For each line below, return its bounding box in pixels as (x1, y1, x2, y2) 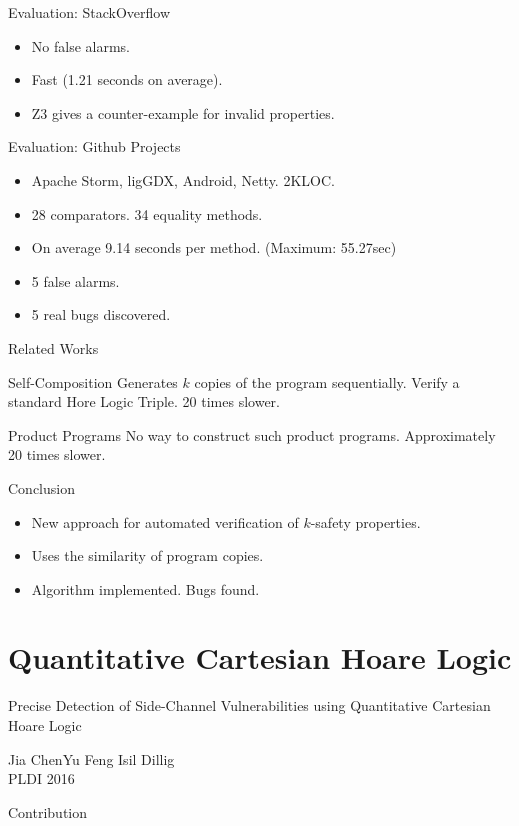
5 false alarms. (31, 270, 120, 291)
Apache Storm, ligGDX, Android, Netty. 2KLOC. (31, 169, 335, 190)
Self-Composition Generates (8, 371, 178, 392)
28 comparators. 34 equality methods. (31, 203, 263, 224)
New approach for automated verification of (31, 511, 299, 532)
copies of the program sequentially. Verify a (194, 371, 460, 392)
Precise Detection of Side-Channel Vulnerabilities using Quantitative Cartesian (8, 695, 491, 716)
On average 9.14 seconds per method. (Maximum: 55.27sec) (31, 237, 397, 258)
